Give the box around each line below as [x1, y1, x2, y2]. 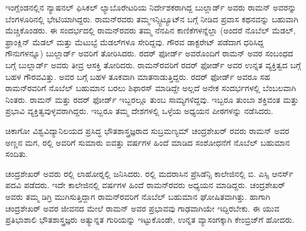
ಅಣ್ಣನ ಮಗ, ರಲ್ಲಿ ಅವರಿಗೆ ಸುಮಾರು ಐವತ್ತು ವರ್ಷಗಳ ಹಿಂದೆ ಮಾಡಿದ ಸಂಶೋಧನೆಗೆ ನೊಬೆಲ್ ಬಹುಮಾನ [5, 136, 290, 148]
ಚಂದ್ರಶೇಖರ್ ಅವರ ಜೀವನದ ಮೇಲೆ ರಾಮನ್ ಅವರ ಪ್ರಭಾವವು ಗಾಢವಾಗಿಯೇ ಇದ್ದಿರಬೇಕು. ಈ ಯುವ [5, 202, 280, 214]
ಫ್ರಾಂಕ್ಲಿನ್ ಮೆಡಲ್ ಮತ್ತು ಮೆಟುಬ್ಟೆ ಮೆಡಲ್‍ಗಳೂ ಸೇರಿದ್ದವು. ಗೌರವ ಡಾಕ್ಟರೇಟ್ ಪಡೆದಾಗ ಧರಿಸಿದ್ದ [5, 35, 264, 48]
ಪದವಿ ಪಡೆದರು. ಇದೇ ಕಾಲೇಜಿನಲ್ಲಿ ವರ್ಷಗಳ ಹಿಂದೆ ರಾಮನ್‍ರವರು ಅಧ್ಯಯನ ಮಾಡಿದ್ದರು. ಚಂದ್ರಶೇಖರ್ [5, 179, 285, 191]
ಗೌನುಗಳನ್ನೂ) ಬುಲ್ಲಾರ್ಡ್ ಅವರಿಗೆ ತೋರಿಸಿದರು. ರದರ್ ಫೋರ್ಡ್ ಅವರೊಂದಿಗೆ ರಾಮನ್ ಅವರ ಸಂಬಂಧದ [5, 47, 294, 59]
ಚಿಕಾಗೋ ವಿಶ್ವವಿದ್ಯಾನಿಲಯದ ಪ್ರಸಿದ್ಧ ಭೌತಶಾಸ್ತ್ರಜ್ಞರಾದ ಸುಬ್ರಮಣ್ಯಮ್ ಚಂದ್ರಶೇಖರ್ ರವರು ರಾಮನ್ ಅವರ [5, 124, 290, 136]
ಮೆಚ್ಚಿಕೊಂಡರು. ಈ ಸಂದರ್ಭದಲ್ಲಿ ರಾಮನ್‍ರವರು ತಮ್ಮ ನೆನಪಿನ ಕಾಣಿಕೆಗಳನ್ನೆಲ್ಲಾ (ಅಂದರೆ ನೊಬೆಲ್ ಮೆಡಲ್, [5, 24, 296, 36]
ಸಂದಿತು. [5, 148, 28, 160]
